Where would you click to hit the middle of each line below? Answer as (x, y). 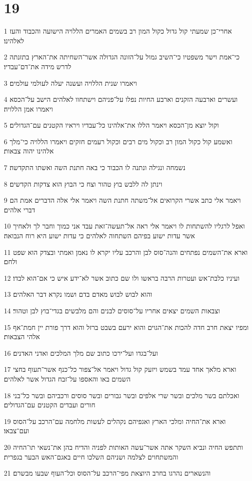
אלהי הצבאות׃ (22, 337)
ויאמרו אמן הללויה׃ (29, 108)
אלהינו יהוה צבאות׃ (29, 151)
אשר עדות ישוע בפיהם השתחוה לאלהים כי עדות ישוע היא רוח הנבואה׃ (99, 236)
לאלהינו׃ (14, 40)
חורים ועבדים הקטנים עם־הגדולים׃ (50, 405)
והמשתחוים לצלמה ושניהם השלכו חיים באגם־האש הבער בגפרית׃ (91, 456)
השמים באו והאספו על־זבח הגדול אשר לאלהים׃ (67, 378)
